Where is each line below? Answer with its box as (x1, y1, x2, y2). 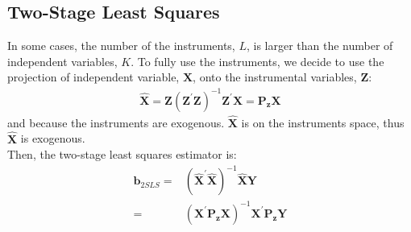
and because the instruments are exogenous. (7, 114, 225, 130)
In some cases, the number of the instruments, (7, 37, 235, 54)
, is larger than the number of (246, 37, 393, 54)
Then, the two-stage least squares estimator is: (7, 146, 237, 163)
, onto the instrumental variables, (193, 68, 357, 85)
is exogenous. (20, 130, 85, 147)
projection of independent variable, (7, 68, 180, 85)
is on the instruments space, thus (241, 114, 405, 130)
